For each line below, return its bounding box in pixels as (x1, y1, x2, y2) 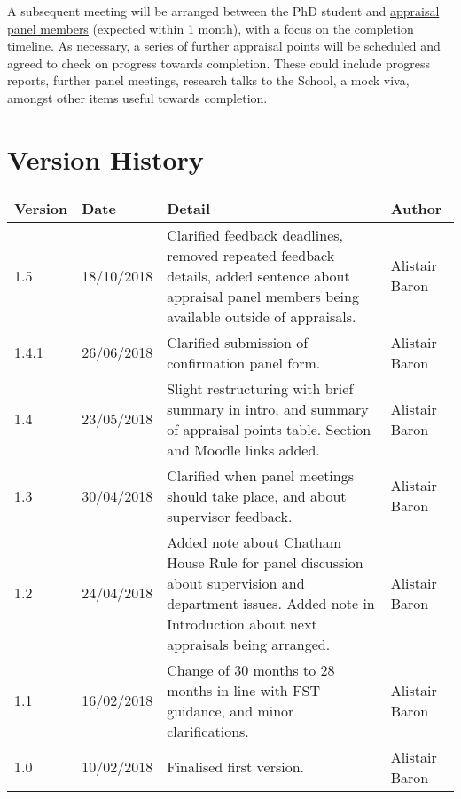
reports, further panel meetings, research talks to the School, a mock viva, (7, 71, 410, 90)
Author (390, 197, 442, 218)
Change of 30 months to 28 (167, 659, 335, 680)
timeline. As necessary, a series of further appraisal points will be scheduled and (7, 36, 441, 55)
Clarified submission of (167, 331, 309, 352)
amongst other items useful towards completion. (7, 88, 268, 107)
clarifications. (167, 720, 249, 741)
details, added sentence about (167, 265, 350, 286)
